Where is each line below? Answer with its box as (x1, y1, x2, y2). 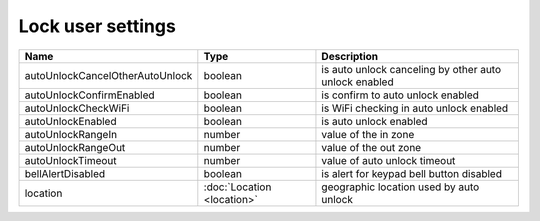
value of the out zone (321, 140, 422, 154)
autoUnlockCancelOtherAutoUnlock (24, 68, 193, 82)
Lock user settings (18, 15, 177, 37)
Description (321, 49, 379, 63)
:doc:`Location (203, 180, 272, 194)
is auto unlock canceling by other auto (321, 62, 502, 76)
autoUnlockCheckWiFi (24, 101, 130, 115)
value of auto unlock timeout (321, 153, 456, 167)
